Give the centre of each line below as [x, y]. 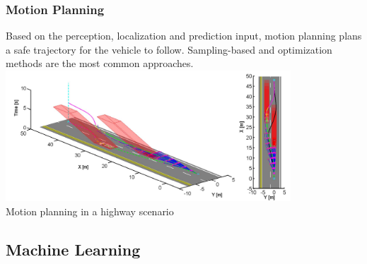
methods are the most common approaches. [100, 63]
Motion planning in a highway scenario [90, 211]
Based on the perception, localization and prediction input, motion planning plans [184, 36]
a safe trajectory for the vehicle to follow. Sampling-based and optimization [169, 49]
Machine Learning [73, 250]
